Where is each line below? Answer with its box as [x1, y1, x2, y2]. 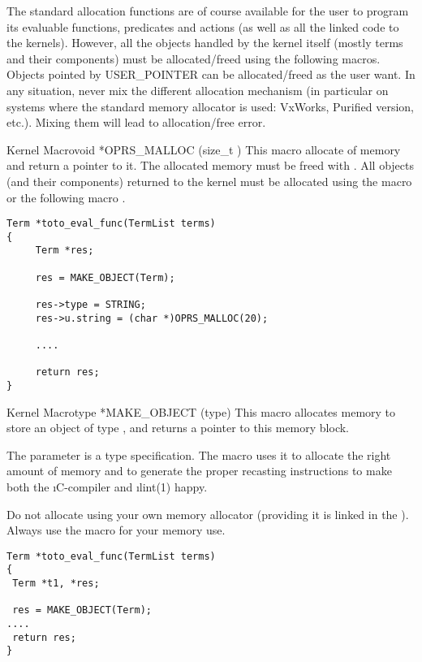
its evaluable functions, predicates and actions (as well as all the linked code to [6, 18, 399, 35]
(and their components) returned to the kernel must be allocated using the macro [6, 172, 412, 189]
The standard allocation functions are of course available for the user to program [6, 2, 409, 19]
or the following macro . [6, 188, 126, 206]
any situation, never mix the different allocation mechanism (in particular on [6, 81, 389, 98]
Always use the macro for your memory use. [6, 521, 226, 539]
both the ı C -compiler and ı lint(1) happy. [6, 478, 208, 495]
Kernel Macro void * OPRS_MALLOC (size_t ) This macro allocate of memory [6, 141, 401, 158]
